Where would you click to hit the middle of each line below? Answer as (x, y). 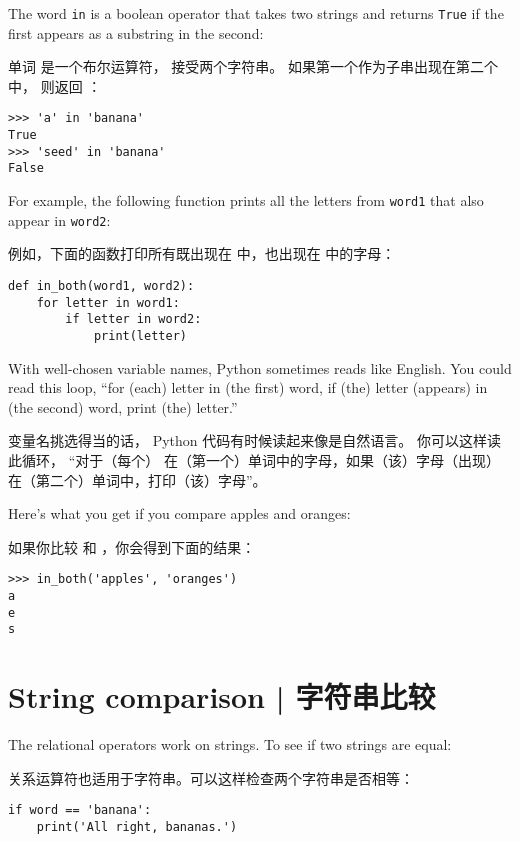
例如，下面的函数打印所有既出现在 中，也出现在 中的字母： (202, 253)
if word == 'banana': (80, 810)
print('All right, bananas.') (137, 826)
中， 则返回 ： (55, 85)
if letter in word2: (133, 319)
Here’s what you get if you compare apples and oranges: (179, 513)
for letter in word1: (108, 302)
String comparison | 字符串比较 (222, 696)
